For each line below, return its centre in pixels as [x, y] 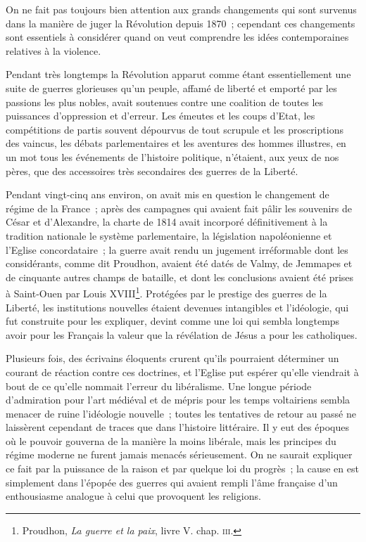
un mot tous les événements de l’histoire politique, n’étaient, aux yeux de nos [172, 156]
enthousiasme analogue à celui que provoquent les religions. [133, 496]
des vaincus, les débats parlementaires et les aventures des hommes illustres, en [176, 143]
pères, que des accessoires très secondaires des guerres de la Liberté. [152, 170]
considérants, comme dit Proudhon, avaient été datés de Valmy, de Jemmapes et [179, 263]
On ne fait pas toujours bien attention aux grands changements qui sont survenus [181, 9]
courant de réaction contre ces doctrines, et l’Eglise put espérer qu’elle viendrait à [182, 372]
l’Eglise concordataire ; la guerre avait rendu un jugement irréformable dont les [177, 249]
